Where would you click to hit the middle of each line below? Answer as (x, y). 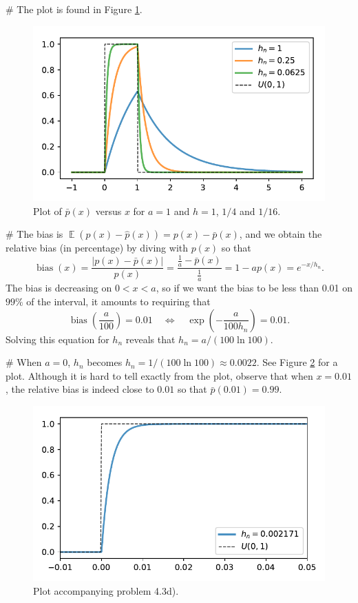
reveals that (150, 339)
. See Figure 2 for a (297, 362)
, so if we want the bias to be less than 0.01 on (254, 288)
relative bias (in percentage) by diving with (97, 248)
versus (108, 211)
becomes (105, 362)
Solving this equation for (57, 339)
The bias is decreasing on (59, 288)
